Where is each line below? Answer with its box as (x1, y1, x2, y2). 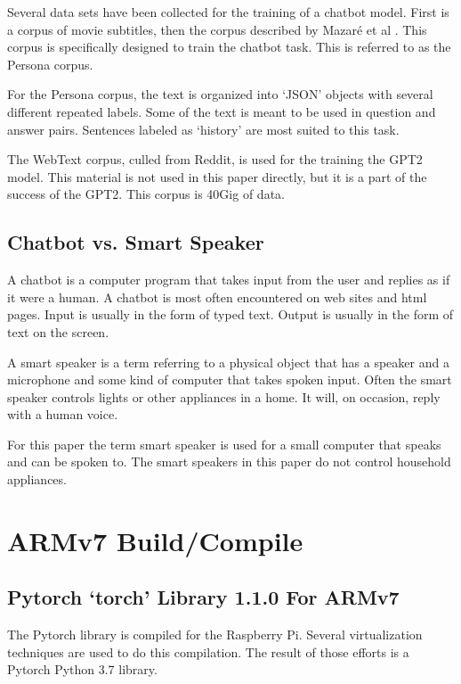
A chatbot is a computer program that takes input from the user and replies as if (7, 270, 450, 289)
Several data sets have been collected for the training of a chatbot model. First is (7, 3, 449, 21)
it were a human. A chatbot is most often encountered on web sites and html (7, 287, 427, 306)
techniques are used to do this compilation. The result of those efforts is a (7, 642, 409, 661)
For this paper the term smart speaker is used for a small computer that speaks (7, 434, 441, 453)
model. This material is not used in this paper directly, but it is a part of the (7, 167, 427, 185)
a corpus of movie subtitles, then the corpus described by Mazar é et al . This (7, 20, 427, 38)
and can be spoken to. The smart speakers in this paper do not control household (7, 452, 451, 471)
